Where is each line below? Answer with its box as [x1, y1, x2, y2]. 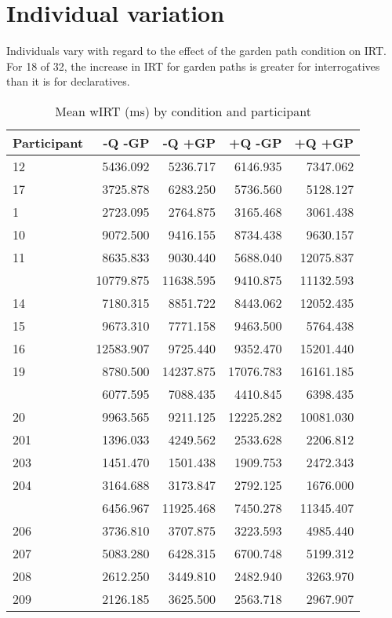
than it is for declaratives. [6, 73, 130, 90]
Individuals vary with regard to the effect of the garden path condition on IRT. [6, 42, 387, 59]
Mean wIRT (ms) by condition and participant [55, 101, 311, 120]
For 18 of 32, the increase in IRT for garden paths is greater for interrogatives [6, 57, 380, 74]
